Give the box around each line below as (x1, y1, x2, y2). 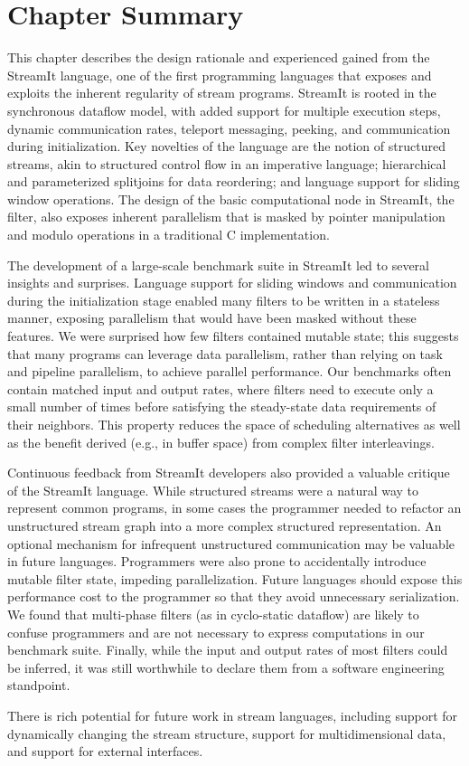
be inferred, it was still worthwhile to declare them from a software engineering (7, 657, 445, 676)
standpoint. (7, 676, 70, 695)
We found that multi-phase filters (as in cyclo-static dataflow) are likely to (7, 604, 419, 623)
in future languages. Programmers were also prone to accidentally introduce (7, 552, 427, 571)
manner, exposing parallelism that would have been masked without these (7, 308, 417, 327)
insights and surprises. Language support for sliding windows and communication (7, 273, 457, 292)
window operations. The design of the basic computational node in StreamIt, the (7, 189, 455, 208)
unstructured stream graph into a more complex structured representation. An (7, 515, 442, 534)
